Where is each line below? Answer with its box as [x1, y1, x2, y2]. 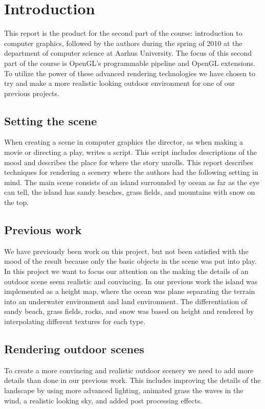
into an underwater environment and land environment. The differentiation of [4, 296, 248, 306]
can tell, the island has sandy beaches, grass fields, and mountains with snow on [4, 187, 255, 197]
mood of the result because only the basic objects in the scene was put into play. [4, 256, 257, 266]
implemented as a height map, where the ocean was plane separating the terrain [4, 286, 255, 297]
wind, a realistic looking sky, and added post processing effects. [4, 395, 203, 405]
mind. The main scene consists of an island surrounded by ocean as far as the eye [4, 176, 259, 187]
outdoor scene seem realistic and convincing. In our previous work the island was [4, 276, 258, 286]
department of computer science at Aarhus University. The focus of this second [4, 48, 252, 58]
